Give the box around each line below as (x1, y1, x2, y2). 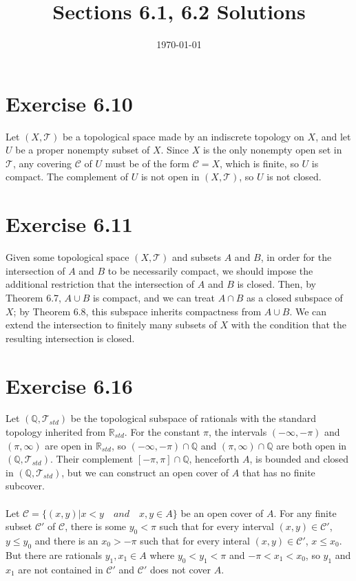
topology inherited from (6, 425, 106, 439)
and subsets (172, 250, 222, 264)
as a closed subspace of (247, 290, 343, 304)
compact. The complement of (6, 169, 129, 184)
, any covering (12, 156, 72, 170)
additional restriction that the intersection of (6, 277, 195, 291)
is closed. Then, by (237, 277, 316, 291)
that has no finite (242, 465, 315, 479)
